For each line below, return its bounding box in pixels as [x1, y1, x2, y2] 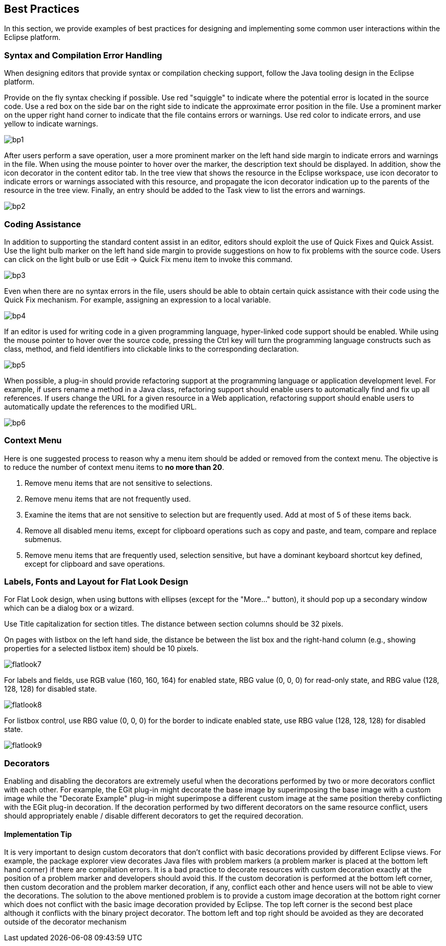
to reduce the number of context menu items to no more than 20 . [4, 462, 225, 471]
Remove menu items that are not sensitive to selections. [25, 478, 213, 487]
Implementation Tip [4, 829, 72, 838]
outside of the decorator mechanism [4, 917, 127, 927]
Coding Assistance [4, 219, 81, 229]
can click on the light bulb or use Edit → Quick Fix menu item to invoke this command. [4, 254, 293, 264]
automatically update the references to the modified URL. [4, 402, 197, 411]
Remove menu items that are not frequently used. [25, 494, 191, 503]
